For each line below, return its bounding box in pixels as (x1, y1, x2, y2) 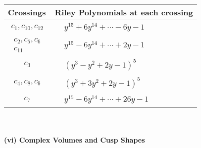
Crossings (8, 6, 46, 18)
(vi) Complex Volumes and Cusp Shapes (4, 134, 145, 145)
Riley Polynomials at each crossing (54, 6, 193, 18)
